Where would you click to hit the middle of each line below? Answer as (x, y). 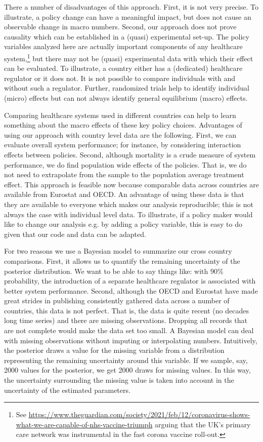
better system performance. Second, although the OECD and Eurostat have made (131, 290)
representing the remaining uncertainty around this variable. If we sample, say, (126, 360)
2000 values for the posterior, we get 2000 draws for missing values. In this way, (127, 370)
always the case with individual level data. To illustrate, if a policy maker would (128, 214)
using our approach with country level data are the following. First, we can (120, 134)
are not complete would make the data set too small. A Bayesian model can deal (129, 330)
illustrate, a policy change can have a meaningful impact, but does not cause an (128, 16)
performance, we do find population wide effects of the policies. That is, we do (125, 164)
